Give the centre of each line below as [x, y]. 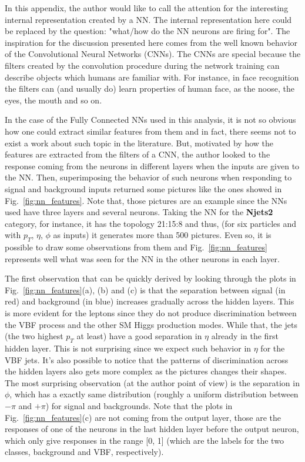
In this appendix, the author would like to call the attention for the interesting [147, 8]
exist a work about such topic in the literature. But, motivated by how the [139, 143]
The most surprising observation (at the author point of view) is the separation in [152, 382]
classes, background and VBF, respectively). [84, 452]
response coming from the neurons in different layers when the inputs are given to [152, 165]
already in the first [245, 336]
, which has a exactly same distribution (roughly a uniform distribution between [154, 394]
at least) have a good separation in [139, 336]
